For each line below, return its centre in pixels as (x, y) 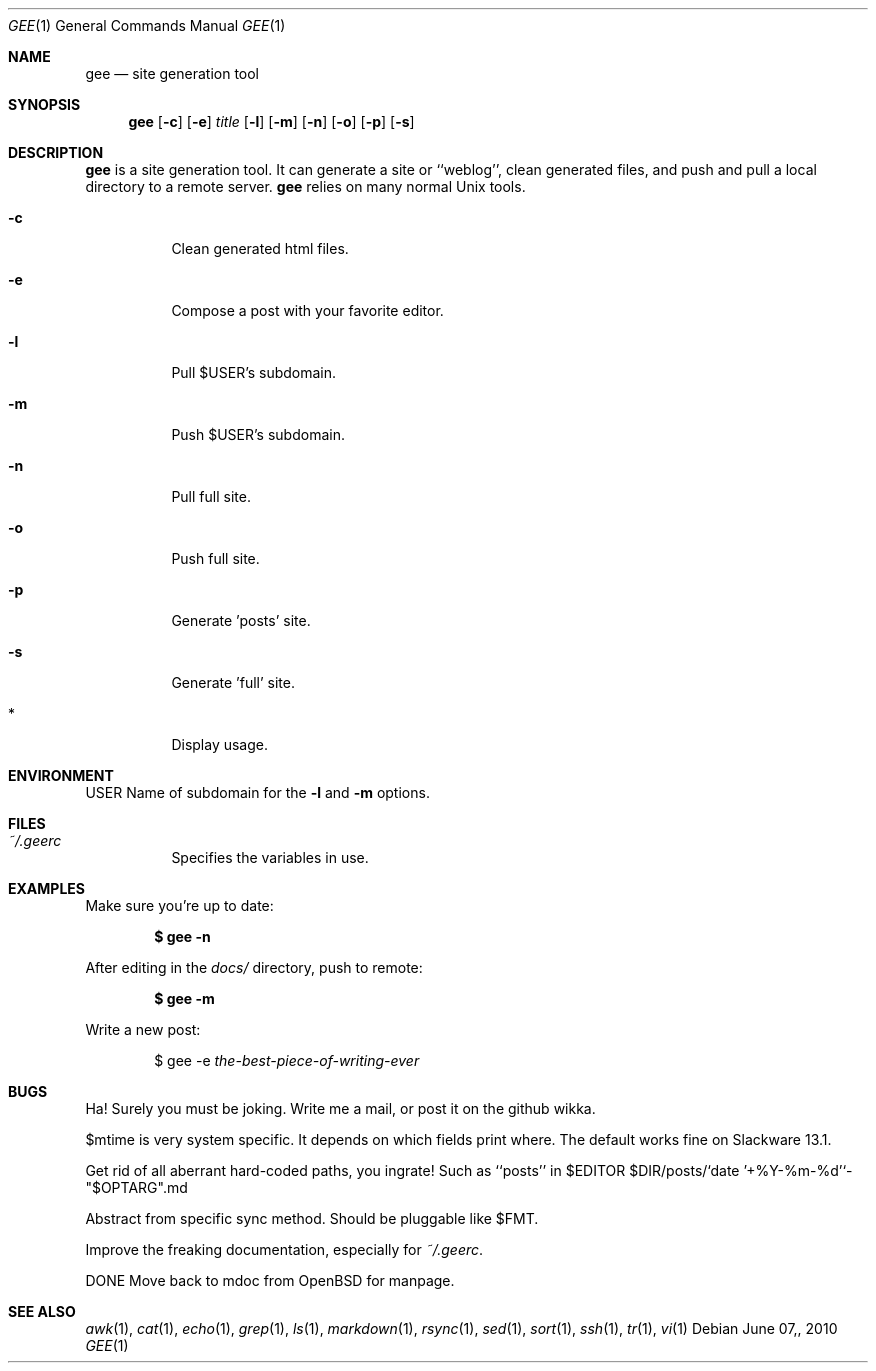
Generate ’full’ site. (233, 682)
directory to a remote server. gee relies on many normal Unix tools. (305, 186)
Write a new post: (143, 1029)
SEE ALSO (42, 1311)
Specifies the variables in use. (270, 857)
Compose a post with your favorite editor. (307, 310)
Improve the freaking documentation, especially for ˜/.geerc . (284, 1249)
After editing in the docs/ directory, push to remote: (254, 967)
